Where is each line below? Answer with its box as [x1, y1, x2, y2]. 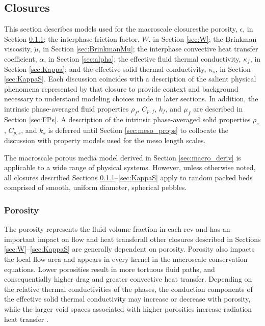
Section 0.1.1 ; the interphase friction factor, [4, 33, 140, 44]
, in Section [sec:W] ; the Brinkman [148, 33, 257, 44]
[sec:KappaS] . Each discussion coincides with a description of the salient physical [4, 73, 256, 84]
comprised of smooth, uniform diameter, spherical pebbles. [4, 182, 187, 193]
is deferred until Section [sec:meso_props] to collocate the [48, 124, 228, 135]
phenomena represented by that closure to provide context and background [4, 83, 238, 94]
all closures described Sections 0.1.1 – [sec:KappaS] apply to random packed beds [4, 172, 253, 182]
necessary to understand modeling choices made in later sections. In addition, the [4, 93, 258, 104]
